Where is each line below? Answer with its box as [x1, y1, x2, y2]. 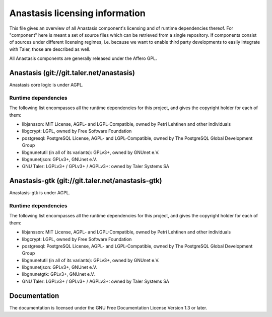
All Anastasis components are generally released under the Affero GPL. [9, 55, 157, 61]
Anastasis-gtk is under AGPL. [9, 190, 71, 196]
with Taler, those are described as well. [9, 46, 91, 52]
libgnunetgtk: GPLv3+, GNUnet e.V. [22, 271, 95, 277]
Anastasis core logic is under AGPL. [9, 82, 84, 88]
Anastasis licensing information [9, 8, 146, 19]
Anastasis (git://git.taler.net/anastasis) [9, 68, 135, 77]
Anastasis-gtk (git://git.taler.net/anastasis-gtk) [9, 177, 162, 185]
